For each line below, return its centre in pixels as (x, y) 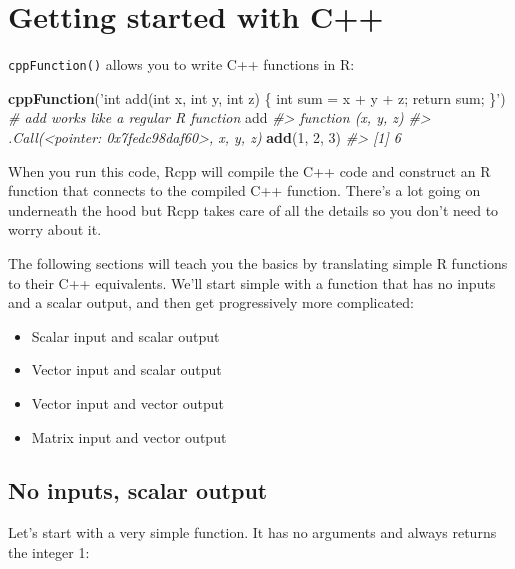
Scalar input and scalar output (125, 335)
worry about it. (55, 229)
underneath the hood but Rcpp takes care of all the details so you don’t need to (253, 209)
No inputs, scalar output (138, 490)
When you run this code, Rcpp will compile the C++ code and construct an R (249, 170)
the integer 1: (49, 551)
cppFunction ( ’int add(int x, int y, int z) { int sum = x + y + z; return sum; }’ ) (257, 97)
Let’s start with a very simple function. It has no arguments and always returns (252, 532)
